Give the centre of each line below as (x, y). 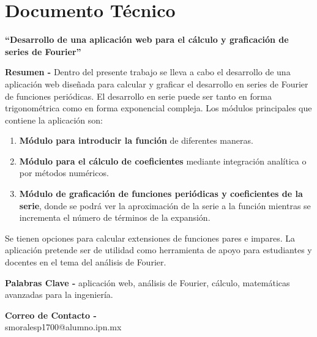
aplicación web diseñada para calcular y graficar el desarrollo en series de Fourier (157, 83)
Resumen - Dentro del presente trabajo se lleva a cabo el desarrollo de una (148, 72)
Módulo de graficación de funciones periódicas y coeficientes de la (161, 194)
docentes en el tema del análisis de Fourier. (86, 262)
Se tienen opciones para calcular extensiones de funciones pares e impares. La (150, 238)
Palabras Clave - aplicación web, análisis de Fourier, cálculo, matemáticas (147, 282)
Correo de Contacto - (51, 315)
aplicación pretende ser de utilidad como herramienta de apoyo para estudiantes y (158, 250)
